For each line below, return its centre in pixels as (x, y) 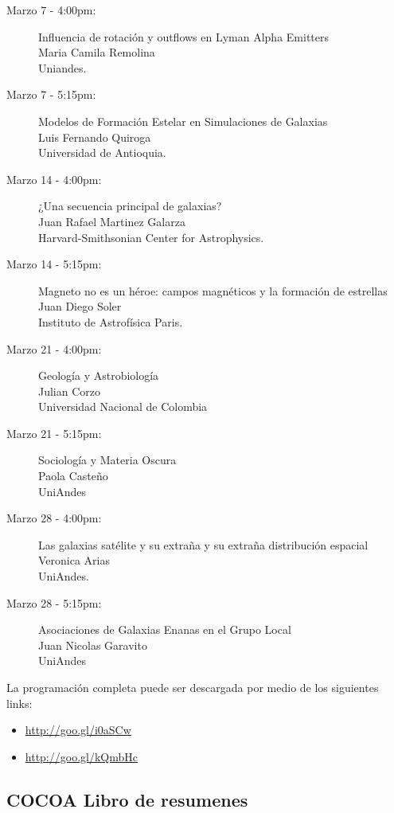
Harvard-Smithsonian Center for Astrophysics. (151, 237)
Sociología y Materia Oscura (107, 460)
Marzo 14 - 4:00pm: (54, 179)
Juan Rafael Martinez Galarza (112, 221)
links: (20, 703)
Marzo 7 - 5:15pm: (51, 94)
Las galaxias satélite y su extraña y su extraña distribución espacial (203, 544)
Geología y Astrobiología (99, 375)
